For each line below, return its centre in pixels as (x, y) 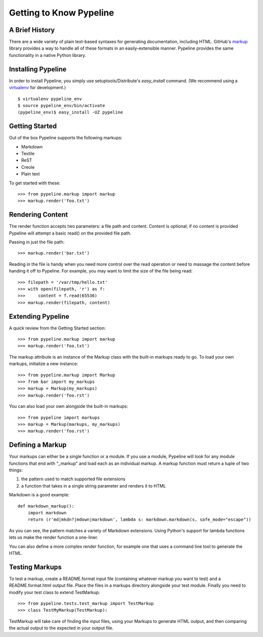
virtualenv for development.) (38, 88)
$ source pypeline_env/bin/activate (61, 105)
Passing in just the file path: (37, 242)
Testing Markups (35, 567)
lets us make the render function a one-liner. (54, 537)
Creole (28, 167)
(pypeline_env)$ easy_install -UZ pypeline (70, 112)
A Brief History (32, 30)
